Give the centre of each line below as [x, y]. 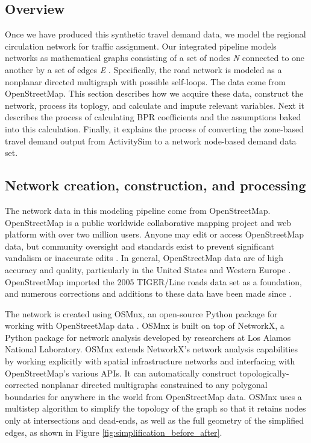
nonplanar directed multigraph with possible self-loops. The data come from [145, 81]
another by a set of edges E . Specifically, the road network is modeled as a [143, 69]
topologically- [264, 373]
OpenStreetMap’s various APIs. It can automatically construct [121, 373]
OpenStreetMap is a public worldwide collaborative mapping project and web [148, 222]
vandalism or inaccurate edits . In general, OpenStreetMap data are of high [144, 258]
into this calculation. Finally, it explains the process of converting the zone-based [155, 128]
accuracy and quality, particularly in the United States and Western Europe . [148, 269]
